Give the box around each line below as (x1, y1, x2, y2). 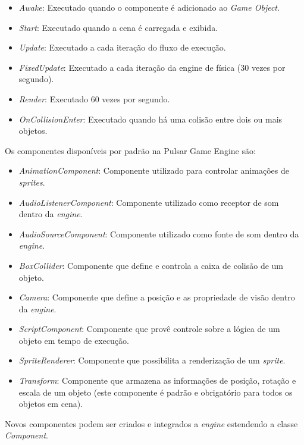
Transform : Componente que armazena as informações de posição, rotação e (18, 374, 296, 387)
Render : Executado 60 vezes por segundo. (18, 92, 170, 105)
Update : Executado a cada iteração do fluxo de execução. (18, 41, 226, 54)
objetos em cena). (18, 397, 83, 410)
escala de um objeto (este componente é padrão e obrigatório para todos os (18, 386, 293, 398)
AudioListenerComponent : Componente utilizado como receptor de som (18, 196, 279, 208)
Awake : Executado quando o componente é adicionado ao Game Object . (18, 1, 280, 13)
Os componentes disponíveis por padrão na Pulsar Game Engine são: (5, 144, 256, 156)
